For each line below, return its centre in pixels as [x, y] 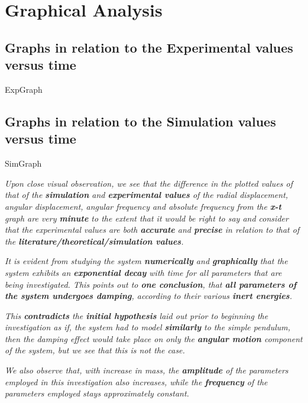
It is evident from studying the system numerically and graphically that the [146, 261]
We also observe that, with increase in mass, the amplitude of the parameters [147, 370]
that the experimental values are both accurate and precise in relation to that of [152, 230]
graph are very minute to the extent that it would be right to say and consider [147, 218]
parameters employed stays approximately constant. [97, 393]
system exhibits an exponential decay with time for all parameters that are [143, 272]
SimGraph [23, 163]
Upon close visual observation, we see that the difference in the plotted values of [149, 183]
